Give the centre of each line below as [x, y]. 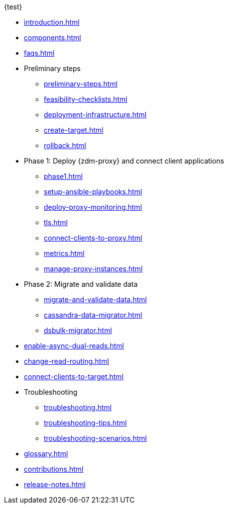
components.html [53, 38]
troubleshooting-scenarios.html [95, 438]
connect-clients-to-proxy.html [93, 238]
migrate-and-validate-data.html [95, 299]
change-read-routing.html [66, 361]
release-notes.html [55, 484]
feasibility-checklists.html [86, 99]
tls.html [56, 222]
